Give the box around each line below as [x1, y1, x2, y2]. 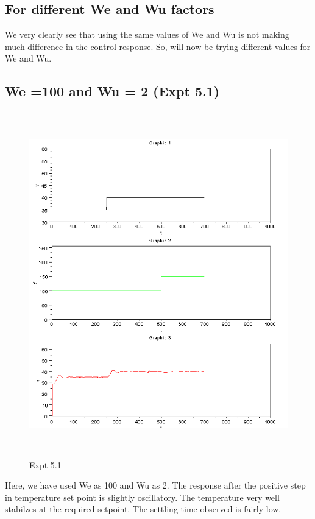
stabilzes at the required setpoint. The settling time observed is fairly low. [5, 503, 281, 515]
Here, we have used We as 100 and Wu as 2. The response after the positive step [5, 479, 306, 492]
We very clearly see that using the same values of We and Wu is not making [5, 28, 289, 41]
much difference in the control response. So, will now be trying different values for [5, 40, 311, 52]
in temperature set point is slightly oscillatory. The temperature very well [5, 490, 280, 503]
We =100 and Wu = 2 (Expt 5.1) [5, 82, 220, 101]
